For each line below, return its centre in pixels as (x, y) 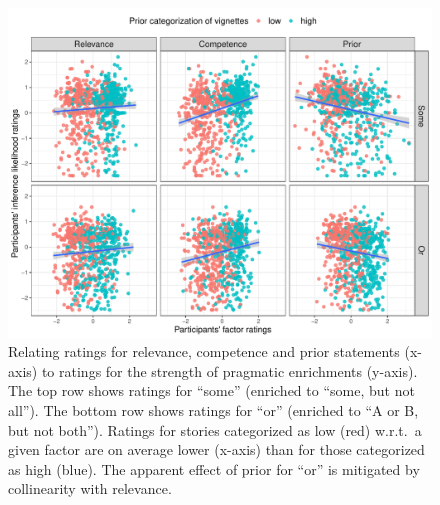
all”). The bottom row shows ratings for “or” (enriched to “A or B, (213, 409)
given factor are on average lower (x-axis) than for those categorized (216, 449)
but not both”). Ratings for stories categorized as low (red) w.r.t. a (215, 429)
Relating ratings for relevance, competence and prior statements (204, 351)
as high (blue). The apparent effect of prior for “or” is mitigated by (214, 468)
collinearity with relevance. (90, 488)
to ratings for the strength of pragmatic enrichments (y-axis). (229, 370)
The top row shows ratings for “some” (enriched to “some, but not (211, 390)
